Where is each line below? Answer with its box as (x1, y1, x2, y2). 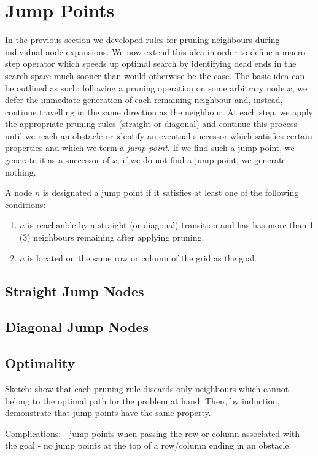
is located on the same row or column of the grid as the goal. (27, 251, 257, 264)
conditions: (5, 198, 46, 211)
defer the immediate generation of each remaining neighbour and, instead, (5, 93, 283, 106)
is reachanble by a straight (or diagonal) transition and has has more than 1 (27, 218, 314, 231)
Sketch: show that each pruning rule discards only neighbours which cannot (5, 382, 289, 395)
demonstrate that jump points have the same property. (5, 406, 211, 419)
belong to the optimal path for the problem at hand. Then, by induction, (5, 394, 280, 407)
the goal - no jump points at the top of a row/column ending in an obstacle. (5, 439, 292, 452)
